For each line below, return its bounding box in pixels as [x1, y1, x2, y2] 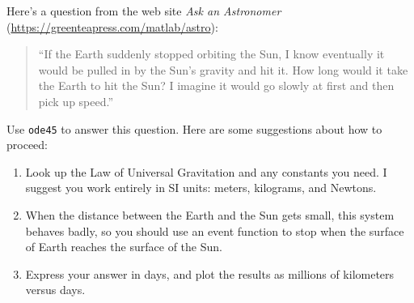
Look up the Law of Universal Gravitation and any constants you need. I [25, 163, 387, 180]
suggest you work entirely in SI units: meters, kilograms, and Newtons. [25, 179, 377, 196]
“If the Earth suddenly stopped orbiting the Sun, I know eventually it [38, 45, 385, 62]
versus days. [25, 281, 86, 298]
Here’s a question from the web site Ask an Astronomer [6, 2, 281, 19]
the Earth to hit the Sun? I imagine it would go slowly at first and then [38, 77, 395, 94]
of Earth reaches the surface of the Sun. [25, 238, 222, 255]
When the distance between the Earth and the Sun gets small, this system [25, 207, 395, 223]
